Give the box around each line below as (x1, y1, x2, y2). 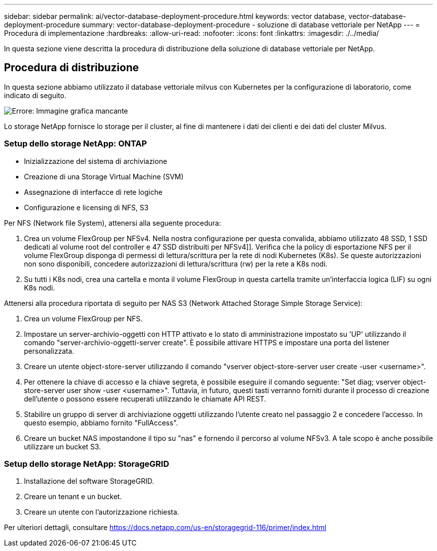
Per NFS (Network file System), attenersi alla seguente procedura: (4, 218, 221, 227)
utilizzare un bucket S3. (24, 442, 101, 451)
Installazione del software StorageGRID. (24, 477, 154, 486)
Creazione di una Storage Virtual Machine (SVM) (24, 172, 184, 181)
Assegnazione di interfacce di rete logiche (24, 187, 163, 196)
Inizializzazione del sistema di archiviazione (24, 156, 167, 165)
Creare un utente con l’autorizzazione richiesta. (24, 508, 180, 517)
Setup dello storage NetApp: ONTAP (4, 138, 147, 149)
